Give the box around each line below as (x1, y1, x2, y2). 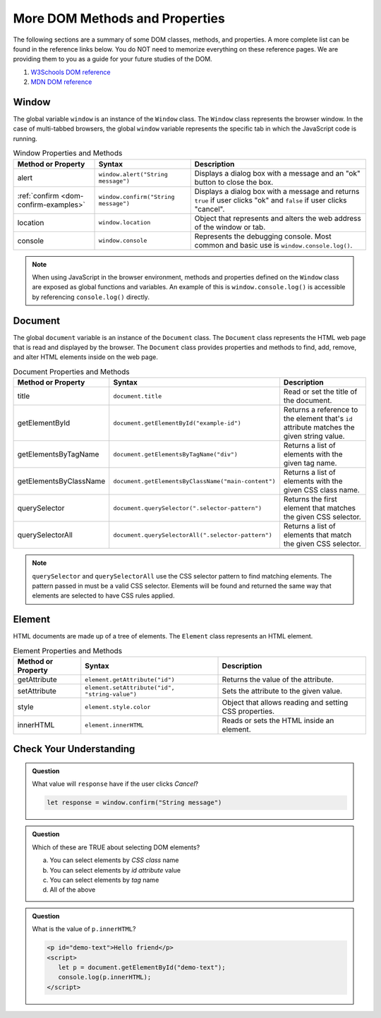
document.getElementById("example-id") (113, 419, 241, 427)
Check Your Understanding (13, 743, 135, 755)
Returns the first (283, 495, 338, 504)
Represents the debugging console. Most (194, 231, 332, 241)
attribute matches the (283, 423, 355, 432)
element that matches (283, 503, 356, 513)
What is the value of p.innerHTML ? (32, 925, 136, 933)
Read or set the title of (283, 387, 358, 396)
